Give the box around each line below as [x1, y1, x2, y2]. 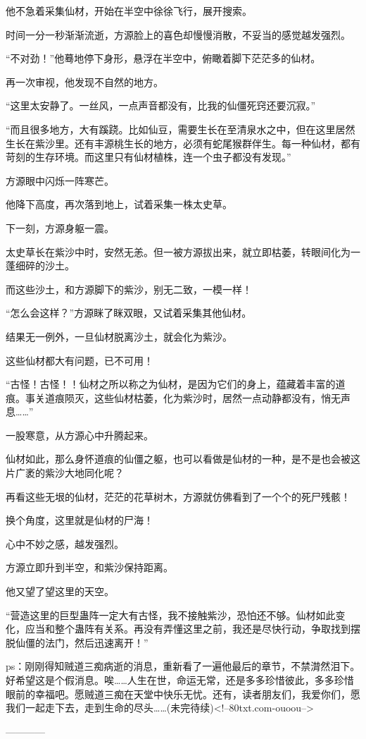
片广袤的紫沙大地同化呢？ [6, 465, 124, 480]
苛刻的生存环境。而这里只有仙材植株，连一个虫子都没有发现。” [6, 149, 291, 164]
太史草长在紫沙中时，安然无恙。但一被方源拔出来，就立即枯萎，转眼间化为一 [6, 244, 360, 259]
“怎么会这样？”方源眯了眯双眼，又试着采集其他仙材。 [6, 305, 252, 320]
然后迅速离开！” [74, 635, 149, 649]
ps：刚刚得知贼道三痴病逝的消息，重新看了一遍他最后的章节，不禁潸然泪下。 [6, 659, 360, 673]
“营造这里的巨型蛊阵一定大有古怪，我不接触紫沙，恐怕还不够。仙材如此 [6, 607, 336, 622]
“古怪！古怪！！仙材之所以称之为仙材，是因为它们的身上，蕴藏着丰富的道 [6, 377, 346, 391]
